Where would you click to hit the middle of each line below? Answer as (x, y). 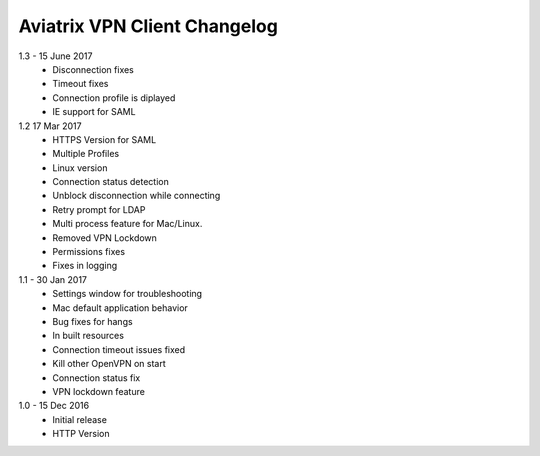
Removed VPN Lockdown (104, 237)
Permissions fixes (88, 252)
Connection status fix (96, 377)
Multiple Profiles (86, 154)
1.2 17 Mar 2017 (50, 126)
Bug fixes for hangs (93, 321)
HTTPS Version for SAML (104, 139)
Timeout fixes (80, 84)
